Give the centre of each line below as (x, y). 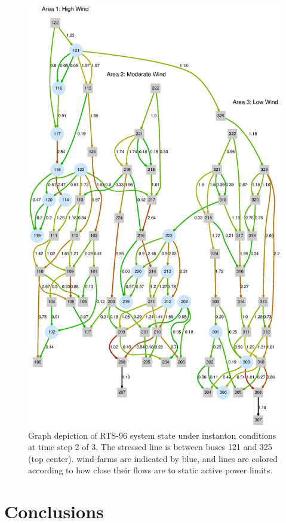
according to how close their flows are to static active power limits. (150, 470)
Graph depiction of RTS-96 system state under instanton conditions (152, 435)
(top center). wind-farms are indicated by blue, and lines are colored (153, 458)
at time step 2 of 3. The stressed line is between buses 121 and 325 (150, 447)
